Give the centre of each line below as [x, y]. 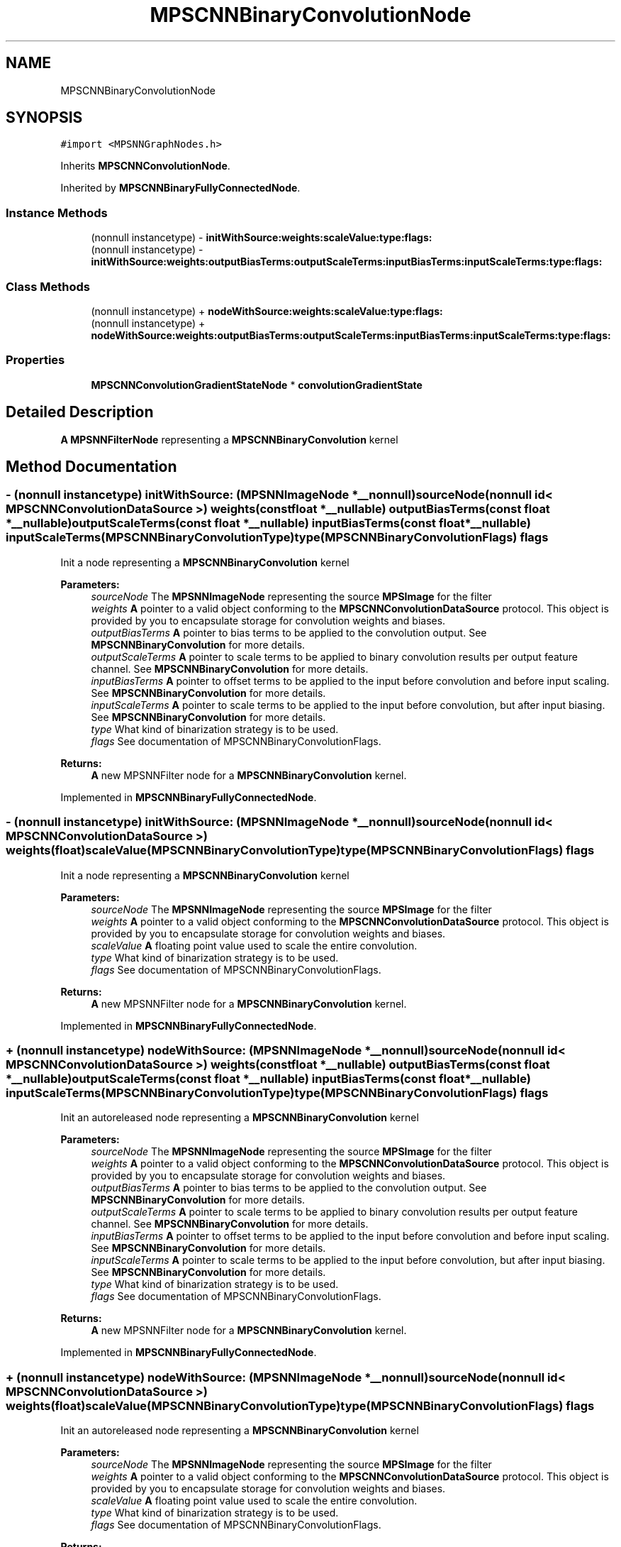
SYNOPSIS [44, 118]
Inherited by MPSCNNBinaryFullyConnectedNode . [180, 188]
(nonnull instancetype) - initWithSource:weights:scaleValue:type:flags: [262, 238]
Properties [35, 360]
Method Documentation [91, 466]
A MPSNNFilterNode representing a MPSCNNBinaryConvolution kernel [229, 439]
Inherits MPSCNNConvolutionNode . [145, 166]
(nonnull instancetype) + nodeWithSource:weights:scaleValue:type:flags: [267, 311]
